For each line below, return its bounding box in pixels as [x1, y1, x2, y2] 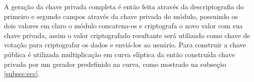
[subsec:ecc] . [4, 68, 40, 79]
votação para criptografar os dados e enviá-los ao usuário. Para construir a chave [4, 40, 246, 50]
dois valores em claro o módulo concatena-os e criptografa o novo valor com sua [4, 20, 243, 31]
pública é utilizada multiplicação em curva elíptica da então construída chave [4, 49, 235, 59]
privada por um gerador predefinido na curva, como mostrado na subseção [4, 59, 227, 69]
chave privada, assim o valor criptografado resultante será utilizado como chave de [4, 30, 250, 40]
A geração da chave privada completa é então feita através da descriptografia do [4, 1, 244, 11]
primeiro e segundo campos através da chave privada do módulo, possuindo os [4, 11, 238, 21]
